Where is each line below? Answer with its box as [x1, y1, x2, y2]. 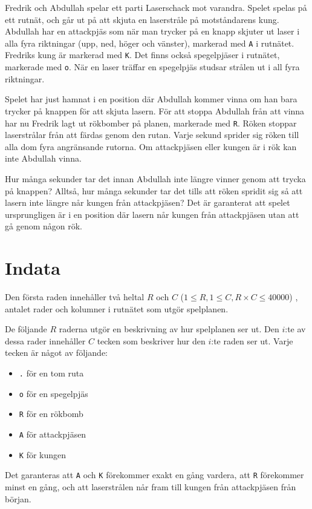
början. [5, 492, 31, 505]
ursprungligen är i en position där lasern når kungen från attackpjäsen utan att [5, 208, 299, 220]
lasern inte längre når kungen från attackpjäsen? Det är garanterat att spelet [5, 196, 290, 209]
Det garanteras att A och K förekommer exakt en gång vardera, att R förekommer [5, 468, 304, 481]
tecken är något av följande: [5, 346, 108, 359]
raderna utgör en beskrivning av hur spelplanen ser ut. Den [59, 323, 279, 335]
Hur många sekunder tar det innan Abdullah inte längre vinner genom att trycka [5, 172, 306, 185]
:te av [285, 323, 306, 335]
